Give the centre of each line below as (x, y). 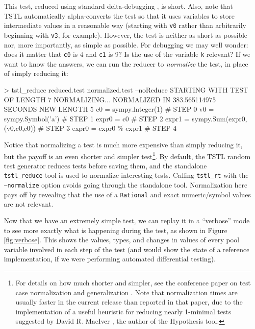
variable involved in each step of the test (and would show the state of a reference (127, 249)
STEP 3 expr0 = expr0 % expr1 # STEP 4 (111, 128)
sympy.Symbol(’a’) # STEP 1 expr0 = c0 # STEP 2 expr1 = (97, 118)
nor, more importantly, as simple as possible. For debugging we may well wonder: (126, 44)
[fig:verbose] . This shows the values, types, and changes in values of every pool (122, 240)
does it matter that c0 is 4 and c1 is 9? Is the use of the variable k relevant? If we (127, 54)
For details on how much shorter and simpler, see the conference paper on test (133, 282)
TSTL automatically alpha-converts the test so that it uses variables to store (119, 15)
